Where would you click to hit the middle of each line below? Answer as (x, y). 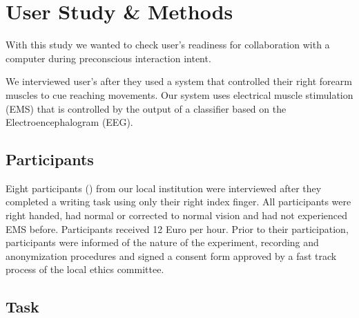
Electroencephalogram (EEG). (69, 122)
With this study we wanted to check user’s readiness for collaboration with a (168, 45)
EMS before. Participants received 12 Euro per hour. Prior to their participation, (177, 228)
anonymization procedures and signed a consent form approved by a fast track (171, 255)
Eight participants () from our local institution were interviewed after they (164, 188)
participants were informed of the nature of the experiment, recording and (162, 242)
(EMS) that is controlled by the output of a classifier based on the (146, 108)
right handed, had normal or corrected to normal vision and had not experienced (177, 215)
